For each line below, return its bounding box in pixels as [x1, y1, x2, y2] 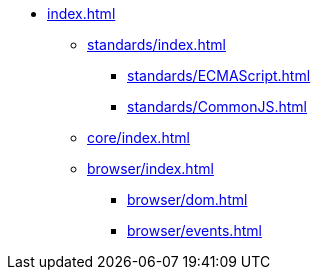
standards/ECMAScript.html [127, 67, 311, 84]
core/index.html [87, 129, 190, 146]
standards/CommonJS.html [127, 98, 307, 115]
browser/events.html [127, 222, 262, 239]
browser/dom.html [127, 191, 248, 208]
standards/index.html [87, 36, 226, 53]
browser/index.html [87, 160, 214, 177]
